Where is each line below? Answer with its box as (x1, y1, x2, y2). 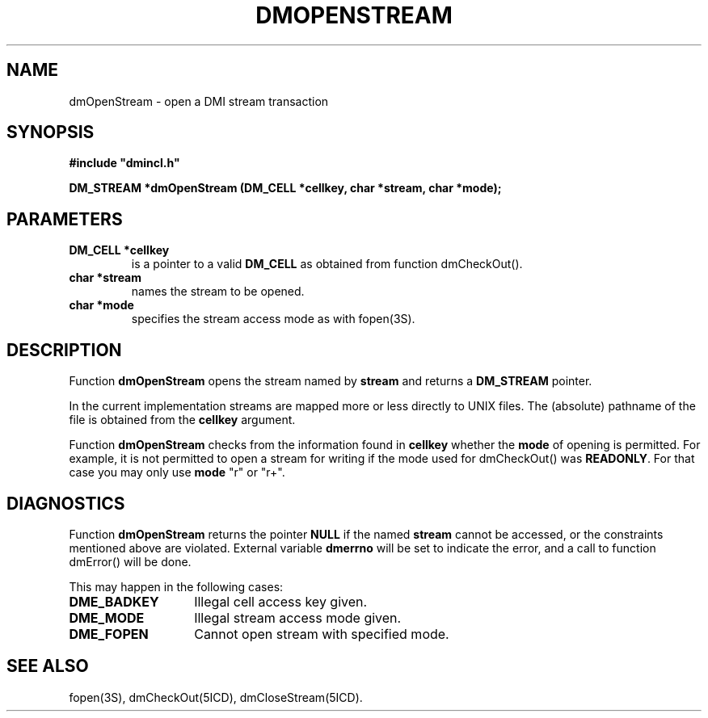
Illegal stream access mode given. (194, 609, 402, 626)
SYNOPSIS (6, 122, 95, 143)
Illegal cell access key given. (194, 593, 368, 610)
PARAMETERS (6, 208, 123, 229)
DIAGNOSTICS (6, 493, 125, 514)
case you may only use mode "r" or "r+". (69, 465, 285, 480)
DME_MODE (69, 609, 145, 626)
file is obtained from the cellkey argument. (69, 413, 296, 427)
